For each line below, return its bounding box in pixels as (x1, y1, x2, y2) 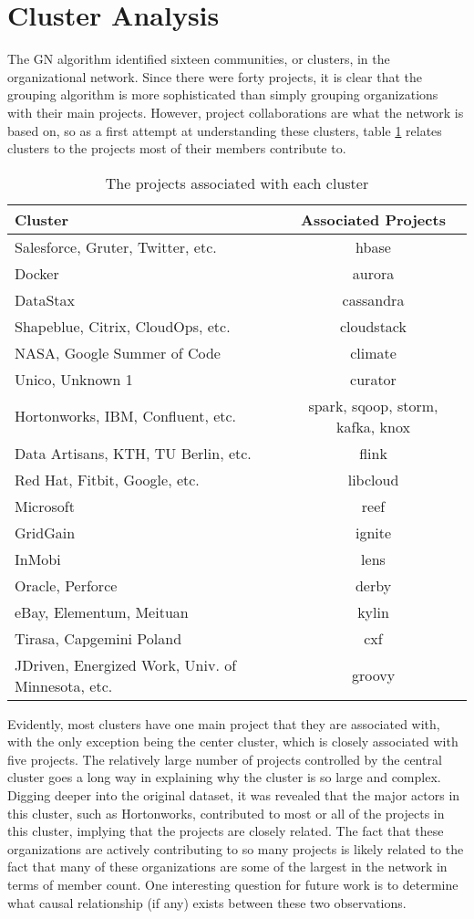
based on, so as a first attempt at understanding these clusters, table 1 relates (7, 120, 442, 140)
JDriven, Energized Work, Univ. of (15, 653, 237, 675)
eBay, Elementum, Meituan (15, 600, 189, 622)
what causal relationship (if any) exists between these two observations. (7, 893, 407, 912)
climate (350, 341, 397, 363)
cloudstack (340, 315, 407, 337)
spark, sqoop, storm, (308, 394, 438, 416)
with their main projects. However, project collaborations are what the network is (7, 102, 464, 121)
